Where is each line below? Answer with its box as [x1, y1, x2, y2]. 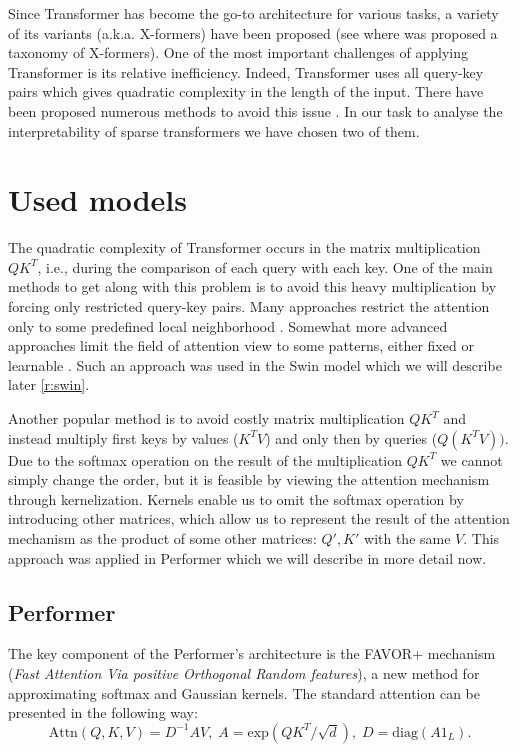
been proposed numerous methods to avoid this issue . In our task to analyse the [8, 100, 503, 121]
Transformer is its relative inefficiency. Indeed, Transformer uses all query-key [8, 61, 484, 82]
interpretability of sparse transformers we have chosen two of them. [8, 120, 420, 141]
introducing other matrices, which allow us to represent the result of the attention [8, 508, 510, 529]
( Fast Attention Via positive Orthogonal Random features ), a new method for [8, 662, 480, 683]
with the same [364, 528, 451, 548]
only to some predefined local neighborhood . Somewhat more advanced [8, 315, 448, 336]
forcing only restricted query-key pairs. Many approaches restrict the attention [8, 296, 490, 317]
